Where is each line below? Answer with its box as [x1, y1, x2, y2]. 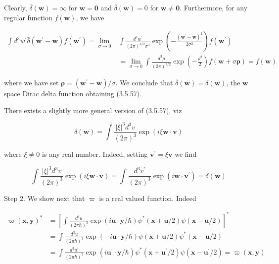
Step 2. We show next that [4, 193, 85, 203]
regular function [4, 12, 52, 22]
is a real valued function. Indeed [99, 193, 196, 203]
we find [175, 149, 197, 159]
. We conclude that [115, 77, 173, 88]
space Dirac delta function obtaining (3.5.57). [4, 88, 142, 99]
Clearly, [4, 2, 27, 12]
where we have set [4, 77, 59, 88]
